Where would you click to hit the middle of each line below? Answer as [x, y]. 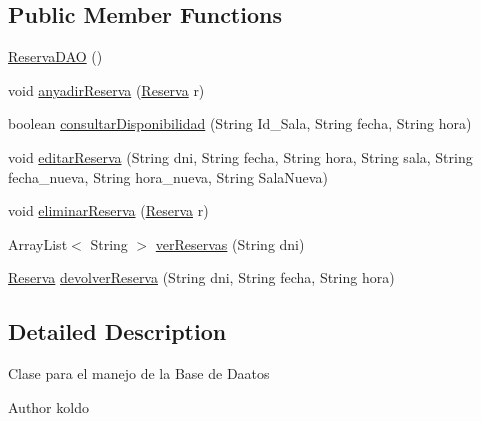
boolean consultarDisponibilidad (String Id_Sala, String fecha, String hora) [240, 123]
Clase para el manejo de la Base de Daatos [139, 373]
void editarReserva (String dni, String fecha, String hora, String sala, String [240, 156]
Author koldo [48, 406]
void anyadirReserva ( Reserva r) [106, 89]
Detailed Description [117, 331]
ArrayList [38, 243]
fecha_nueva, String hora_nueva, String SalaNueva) [168, 176]
